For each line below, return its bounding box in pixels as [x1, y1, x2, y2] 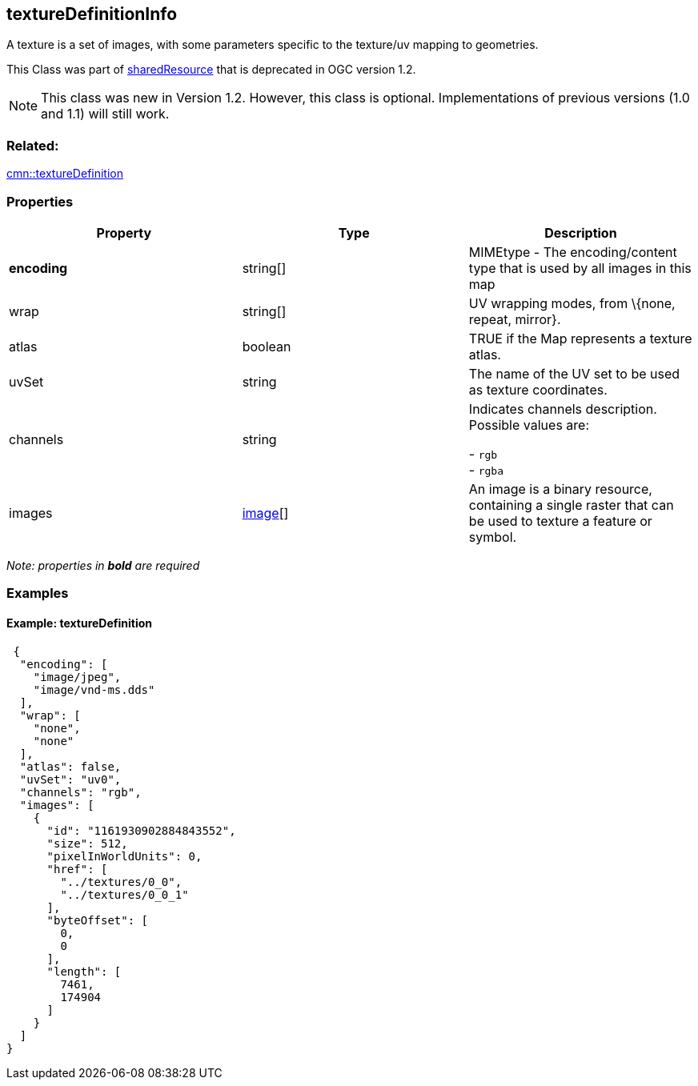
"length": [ [46, 964, 122, 978]
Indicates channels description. [468, 400, 657, 417]
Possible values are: [468, 416, 590, 433]
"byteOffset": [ [46, 913, 149, 927]
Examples [6, 585, 69, 602]
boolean [242, 338, 291, 355]
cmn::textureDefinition [6, 166, 124, 181]
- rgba [468, 461, 503, 478]
